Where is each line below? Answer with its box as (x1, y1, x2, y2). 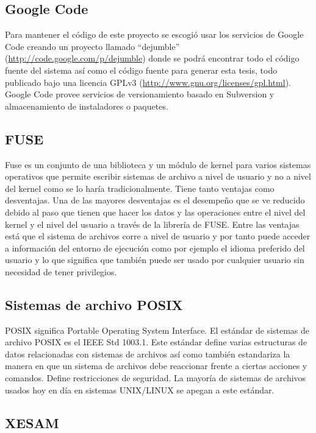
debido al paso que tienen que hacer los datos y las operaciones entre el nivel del (5, 205, 306, 218)
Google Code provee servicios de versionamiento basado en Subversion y (5, 88, 275, 100)
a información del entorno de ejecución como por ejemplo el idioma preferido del (5, 241, 305, 254)
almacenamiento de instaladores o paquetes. (5, 99, 168, 112)
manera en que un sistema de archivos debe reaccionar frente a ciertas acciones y (5, 359, 307, 372)
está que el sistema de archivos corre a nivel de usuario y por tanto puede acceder (5, 230, 311, 242)
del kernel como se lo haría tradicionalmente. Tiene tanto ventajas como (5, 181, 275, 194)
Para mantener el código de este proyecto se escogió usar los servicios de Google (5, 28, 304, 41)
